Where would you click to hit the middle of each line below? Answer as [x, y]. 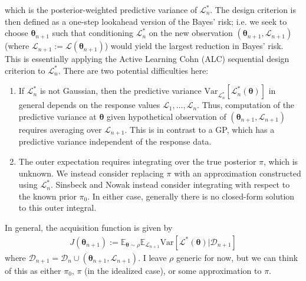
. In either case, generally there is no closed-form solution [191, 196]
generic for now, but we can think [237, 257]
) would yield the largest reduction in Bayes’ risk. [194, 46]
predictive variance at [57, 116]
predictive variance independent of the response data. [115, 141]
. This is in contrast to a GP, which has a [200, 129]
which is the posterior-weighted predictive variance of [101, 9]
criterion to [25, 70]
